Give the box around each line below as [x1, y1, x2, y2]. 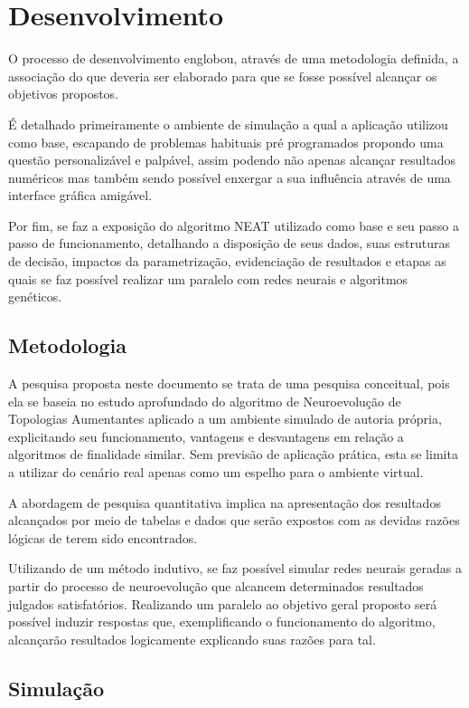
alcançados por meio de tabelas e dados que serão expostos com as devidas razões [8, 511, 460, 530]
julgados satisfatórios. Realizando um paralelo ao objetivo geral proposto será [8, 594, 437, 613]
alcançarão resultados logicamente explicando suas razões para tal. [8, 629, 376, 648]
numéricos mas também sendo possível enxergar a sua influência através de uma [8, 167, 451, 187]
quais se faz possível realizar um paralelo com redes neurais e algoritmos [8, 269, 408, 288]
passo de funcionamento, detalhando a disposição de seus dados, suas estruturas [8, 234, 450, 253]
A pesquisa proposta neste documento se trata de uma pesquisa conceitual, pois [8, 374, 450, 393]
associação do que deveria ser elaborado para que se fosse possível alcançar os [8, 66, 437, 85]
